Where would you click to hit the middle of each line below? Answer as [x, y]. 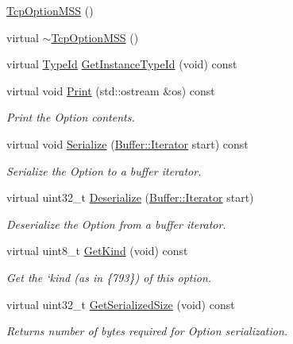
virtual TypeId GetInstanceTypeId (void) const [122, 64]
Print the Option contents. [71, 117]
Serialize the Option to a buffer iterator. [104, 170]
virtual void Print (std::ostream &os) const [111, 90]
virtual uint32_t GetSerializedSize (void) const [121, 304]
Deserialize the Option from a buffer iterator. [116, 224]
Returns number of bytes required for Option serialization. [147, 331]
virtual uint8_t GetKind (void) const [97, 251]
